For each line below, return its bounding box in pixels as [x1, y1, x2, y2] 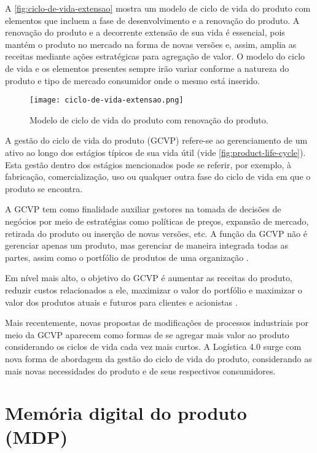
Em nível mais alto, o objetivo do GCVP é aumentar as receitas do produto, [5, 271, 292, 284]
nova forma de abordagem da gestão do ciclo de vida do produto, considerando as [5, 352, 312, 365]
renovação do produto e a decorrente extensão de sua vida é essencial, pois [5, 26, 285, 39]
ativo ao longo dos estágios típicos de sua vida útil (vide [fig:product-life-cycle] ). [5, 146, 306, 158]
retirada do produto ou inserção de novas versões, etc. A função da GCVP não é [5, 226, 307, 239]
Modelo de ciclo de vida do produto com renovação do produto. [29, 113, 268, 126]
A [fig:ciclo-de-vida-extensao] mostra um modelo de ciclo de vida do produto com [5, 2, 311, 14]
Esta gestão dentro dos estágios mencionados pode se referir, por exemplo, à [5, 158, 292, 171]
